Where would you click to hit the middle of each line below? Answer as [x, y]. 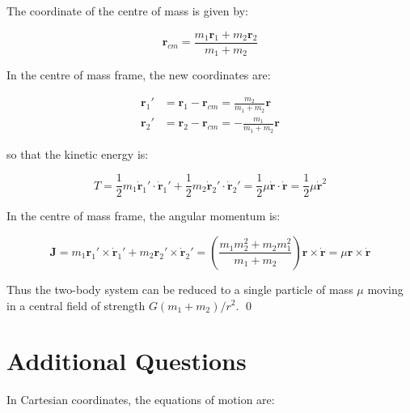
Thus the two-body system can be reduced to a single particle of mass [180, 289]
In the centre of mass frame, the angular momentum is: [144, 216]
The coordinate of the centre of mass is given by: [127, 11]
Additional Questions [127, 361]
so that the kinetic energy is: [78, 153]
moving [385, 289]
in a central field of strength [76, 305]
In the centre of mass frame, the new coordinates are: [139, 75]
